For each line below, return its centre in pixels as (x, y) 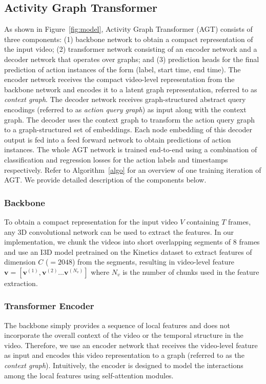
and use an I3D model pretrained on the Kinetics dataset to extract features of (128, 251)
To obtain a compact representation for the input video (91, 221)
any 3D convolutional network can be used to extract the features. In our (119, 231)
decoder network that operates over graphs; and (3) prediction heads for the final (132, 59)
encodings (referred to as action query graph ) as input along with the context (125, 109)
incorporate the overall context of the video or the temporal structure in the (124, 335)
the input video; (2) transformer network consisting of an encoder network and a (131, 49)
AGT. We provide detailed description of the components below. (105, 180)
